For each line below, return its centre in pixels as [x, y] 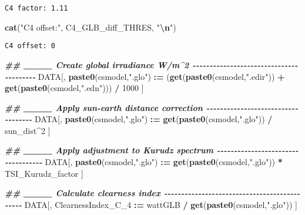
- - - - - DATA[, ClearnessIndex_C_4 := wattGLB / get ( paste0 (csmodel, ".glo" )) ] [151, 204]
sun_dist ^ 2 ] [28, 130]
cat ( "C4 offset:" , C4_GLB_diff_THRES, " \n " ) [91, 27]
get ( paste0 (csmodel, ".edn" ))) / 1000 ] [74, 88]
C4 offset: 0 [30, 46]
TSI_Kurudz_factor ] [44, 173]
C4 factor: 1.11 [36, 8]
